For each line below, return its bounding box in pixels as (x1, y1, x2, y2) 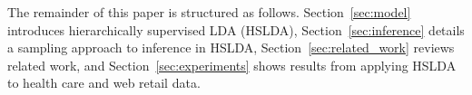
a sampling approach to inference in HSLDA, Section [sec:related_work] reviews (7, 38, 455, 57)
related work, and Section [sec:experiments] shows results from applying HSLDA (7, 55, 457, 74)
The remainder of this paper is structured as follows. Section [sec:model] (7, 3, 411, 21)
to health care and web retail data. (7, 73, 201, 92)
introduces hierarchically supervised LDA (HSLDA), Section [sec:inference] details (7, 20, 465, 39)
